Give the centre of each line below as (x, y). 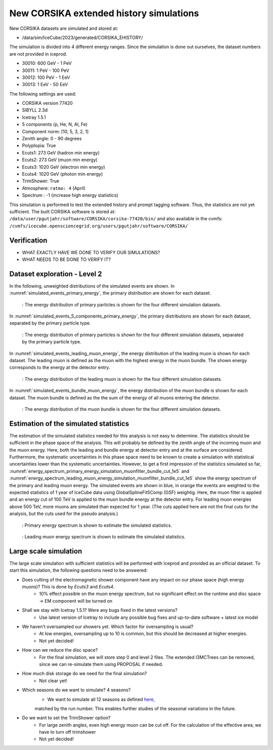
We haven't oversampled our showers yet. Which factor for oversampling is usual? (108, 626)
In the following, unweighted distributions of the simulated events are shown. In (92, 286)
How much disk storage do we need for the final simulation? (84, 674)
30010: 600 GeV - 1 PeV (47, 63)
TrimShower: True (41, 181)
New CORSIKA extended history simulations (104, 13)
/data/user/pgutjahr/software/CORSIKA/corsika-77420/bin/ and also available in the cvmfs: (116, 219)
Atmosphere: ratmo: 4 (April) (54, 188)
